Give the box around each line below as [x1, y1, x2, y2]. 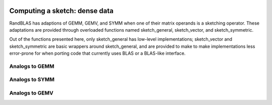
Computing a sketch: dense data [9, 7, 114, 15]
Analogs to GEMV [9, 89, 54, 96]
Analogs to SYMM [9, 76, 55, 83]
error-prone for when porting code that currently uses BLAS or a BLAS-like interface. [9, 50, 186, 56]
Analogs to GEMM [9, 63, 55, 70]
